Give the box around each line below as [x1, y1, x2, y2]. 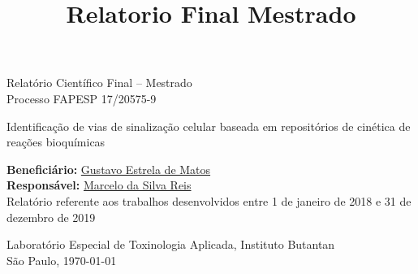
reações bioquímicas [6, 133, 106, 150]
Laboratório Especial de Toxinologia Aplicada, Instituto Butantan [6, 236, 335, 253]
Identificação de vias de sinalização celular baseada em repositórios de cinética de [6, 117, 411, 134]
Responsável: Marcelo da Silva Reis [6, 176, 192, 194]
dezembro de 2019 [6, 208, 96, 225]
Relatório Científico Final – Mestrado [6, 74, 192, 91]
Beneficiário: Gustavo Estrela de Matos [6, 160, 211, 177]
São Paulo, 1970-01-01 [6, 251, 117, 268]
